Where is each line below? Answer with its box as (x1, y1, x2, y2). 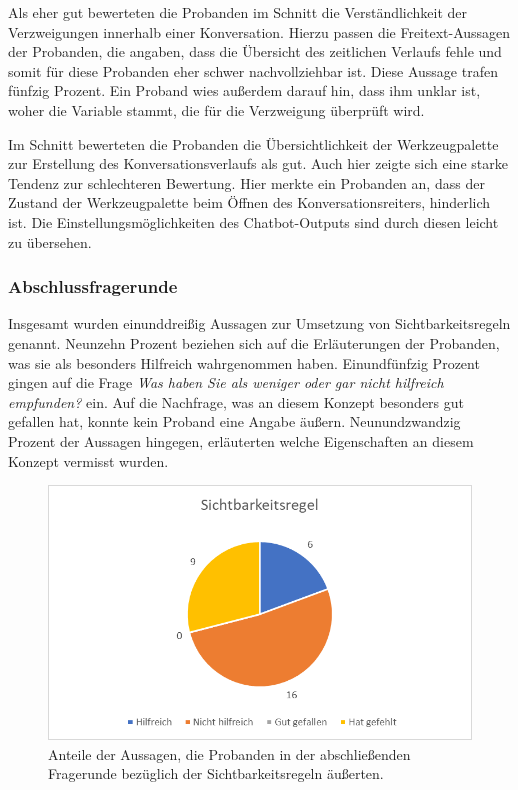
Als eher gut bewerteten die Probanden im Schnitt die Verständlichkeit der (8, 2, 468, 22)
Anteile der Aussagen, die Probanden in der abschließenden (48, 743, 411, 764)
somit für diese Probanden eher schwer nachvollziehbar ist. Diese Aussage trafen (8, 60, 498, 81)
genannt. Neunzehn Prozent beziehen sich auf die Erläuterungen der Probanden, (8, 332, 500, 353)
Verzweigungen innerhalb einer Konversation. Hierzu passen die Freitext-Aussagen (8, 21, 511, 42)
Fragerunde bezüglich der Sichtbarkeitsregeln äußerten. (48, 763, 384, 784)
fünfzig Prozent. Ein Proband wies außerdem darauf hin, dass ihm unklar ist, (8, 80, 481, 101)
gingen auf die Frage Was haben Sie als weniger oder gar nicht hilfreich (8, 372, 444, 393)
